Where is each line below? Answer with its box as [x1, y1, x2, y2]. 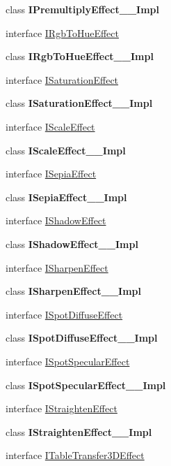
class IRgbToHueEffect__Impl [6, 49, 154, 64]
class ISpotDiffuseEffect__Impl [6, 330, 158, 345]
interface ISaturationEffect [6, 72, 119, 87]
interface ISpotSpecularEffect [6, 354, 130, 368]
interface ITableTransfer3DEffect [6, 448, 145, 463]
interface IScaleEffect [6, 119, 95, 133]
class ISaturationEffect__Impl [6, 96, 153, 110]
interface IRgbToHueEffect [6, 25, 119, 40]
